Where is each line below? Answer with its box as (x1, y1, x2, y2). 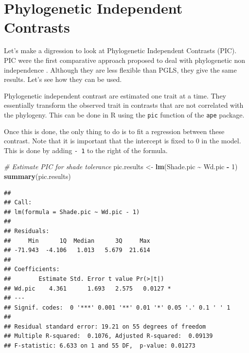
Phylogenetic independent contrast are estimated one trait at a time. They (4, 90, 227, 100)
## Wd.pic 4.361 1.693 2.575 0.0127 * (4, 285, 171, 292)
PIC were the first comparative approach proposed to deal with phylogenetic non (4, 55, 245, 65)
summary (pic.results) (4, 171, 71, 181)
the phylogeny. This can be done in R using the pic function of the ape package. (4, 109, 245, 119)
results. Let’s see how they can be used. (4, 74, 122, 84)
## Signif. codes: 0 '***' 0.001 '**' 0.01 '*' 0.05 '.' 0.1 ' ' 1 (4, 304, 231, 311)
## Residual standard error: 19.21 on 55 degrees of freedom (4, 323, 206, 330)
